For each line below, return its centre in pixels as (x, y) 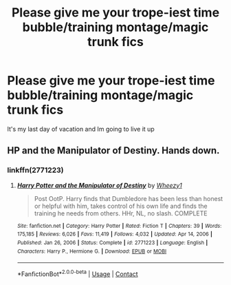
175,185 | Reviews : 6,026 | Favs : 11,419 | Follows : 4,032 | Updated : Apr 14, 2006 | (115, 234)
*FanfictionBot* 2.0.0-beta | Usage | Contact (78, 273)
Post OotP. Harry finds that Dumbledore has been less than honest (129, 198)
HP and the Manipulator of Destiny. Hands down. (113, 150)
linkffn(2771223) (35, 170)
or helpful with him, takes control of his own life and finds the (121, 206)
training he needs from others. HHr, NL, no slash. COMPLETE (121, 213)
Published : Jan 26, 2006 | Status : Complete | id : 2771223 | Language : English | (112, 242)
